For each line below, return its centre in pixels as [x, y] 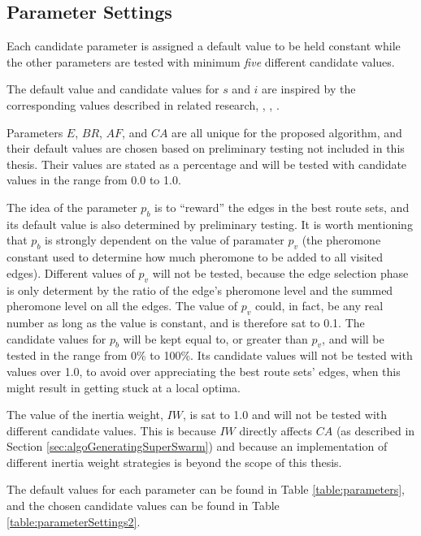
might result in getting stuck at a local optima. [124, 387]
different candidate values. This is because [111, 430]
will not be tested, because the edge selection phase [280, 272]
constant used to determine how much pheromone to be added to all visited [195, 257]
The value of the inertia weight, [85, 415]
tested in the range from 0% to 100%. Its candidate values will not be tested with [210, 355]
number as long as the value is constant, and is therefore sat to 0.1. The [186, 322]
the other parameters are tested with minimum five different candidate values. [201, 61]
